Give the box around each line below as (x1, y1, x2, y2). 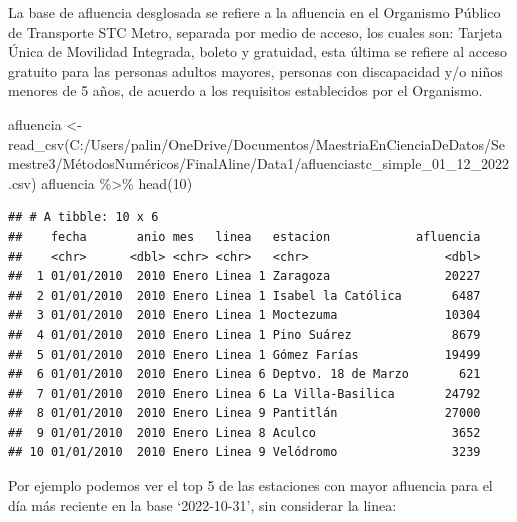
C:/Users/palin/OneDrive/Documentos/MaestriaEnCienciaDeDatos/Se (69, 133, 506, 154)
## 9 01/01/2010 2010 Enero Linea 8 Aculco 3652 (8, 425, 481, 440)
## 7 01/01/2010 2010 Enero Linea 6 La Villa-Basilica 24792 (8, 386, 481, 401)
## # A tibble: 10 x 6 (8, 210, 159, 225)
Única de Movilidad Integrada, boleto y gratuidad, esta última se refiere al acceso (8, 41, 507, 62)
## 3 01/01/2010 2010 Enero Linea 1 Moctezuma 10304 (8, 308, 481, 323)
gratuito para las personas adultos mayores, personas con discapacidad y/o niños (8, 60, 503, 81)
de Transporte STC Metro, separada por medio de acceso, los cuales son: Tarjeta (8, 21, 503, 42)
